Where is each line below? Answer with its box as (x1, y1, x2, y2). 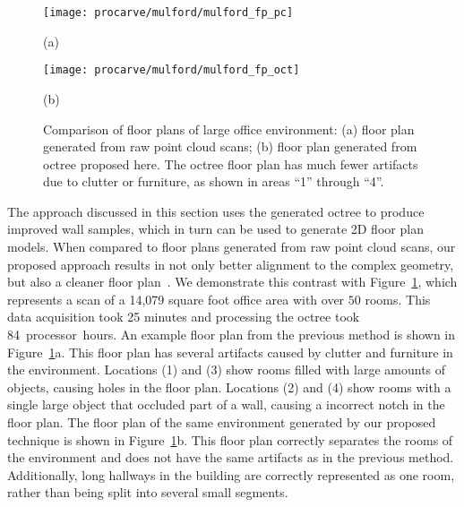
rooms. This (365, 289, 431, 308)
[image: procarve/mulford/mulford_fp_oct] (43, 64, 300, 77)
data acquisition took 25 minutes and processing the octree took (7, 307, 360, 326)
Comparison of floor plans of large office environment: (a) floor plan (43, 119, 415, 138)
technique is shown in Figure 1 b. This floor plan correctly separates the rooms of (7, 430, 453, 449)
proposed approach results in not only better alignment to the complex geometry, (7, 254, 454, 273)
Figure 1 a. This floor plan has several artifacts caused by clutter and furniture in (7, 342, 453, 361)
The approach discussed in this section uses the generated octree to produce (7, 202, 425, 220)
